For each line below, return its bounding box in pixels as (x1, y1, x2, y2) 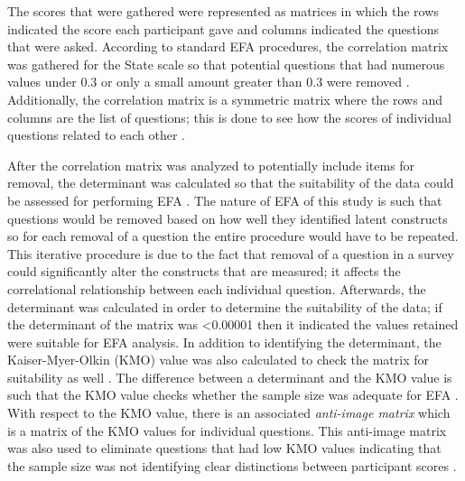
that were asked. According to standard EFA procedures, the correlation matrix (7, 37, 449, 56)
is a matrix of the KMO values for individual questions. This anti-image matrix (7, 421, 447, 439)
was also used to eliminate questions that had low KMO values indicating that (7, 439, 442, 458)
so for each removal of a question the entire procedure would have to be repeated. (7, 227, 459, 245)
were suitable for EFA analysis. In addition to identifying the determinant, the (7, 332, 442, 351)
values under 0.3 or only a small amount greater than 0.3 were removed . (7, 72, 410, 91)
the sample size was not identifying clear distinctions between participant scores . (7, 456, 457, 475)
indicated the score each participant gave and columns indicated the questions (7, 19, 439, 38)
